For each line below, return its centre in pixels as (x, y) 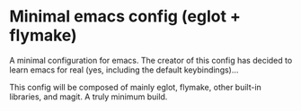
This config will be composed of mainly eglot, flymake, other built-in (136, 87)
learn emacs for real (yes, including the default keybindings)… (124, 70)
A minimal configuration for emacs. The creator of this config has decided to (151, 60)
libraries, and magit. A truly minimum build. (89, 97)
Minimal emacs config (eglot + (125, 17)
